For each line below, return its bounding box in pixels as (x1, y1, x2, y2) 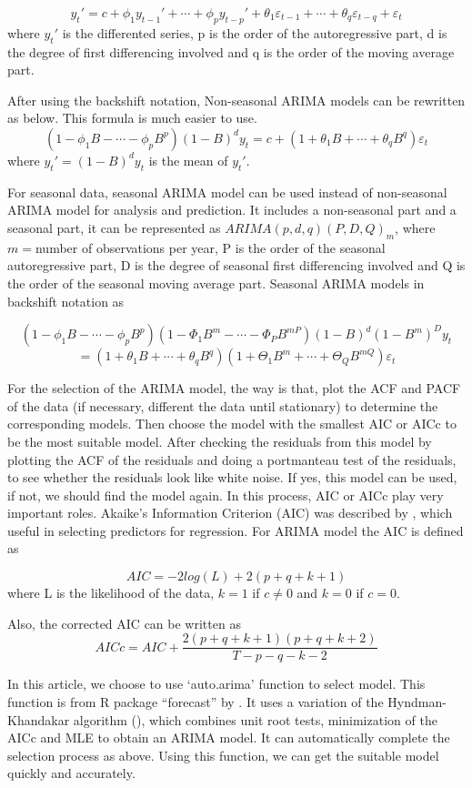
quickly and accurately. (7, 763, 136, 783)
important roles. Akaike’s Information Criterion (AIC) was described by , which (7, 503, 453, 522)
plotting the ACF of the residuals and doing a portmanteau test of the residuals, (7, 450, 457, 469)
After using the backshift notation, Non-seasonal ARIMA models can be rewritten (7, 90, 466, 109)
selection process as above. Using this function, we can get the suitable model (7, 745, 439, 764)
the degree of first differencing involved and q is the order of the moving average (7, 42, 455, 61)
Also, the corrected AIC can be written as (7, 613, 241, 632)
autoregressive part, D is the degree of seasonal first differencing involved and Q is (7, 256, 466, 275)
